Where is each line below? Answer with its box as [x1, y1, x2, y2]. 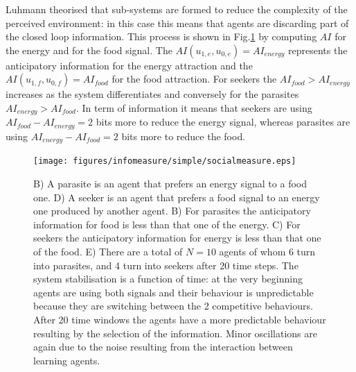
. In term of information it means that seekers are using [75, 100, 312, 115]
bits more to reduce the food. [121, 128, 246, 143]
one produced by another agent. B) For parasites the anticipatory [33, 203, 311, 218]
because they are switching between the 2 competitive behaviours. [33, 298, 313, 313]
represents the [288, 42, 348, 57]
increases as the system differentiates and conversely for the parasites [6, 87, 299, 101]
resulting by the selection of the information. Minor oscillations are [33, 325, 317, 340]
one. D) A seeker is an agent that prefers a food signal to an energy [33, 189, 320, 204]
